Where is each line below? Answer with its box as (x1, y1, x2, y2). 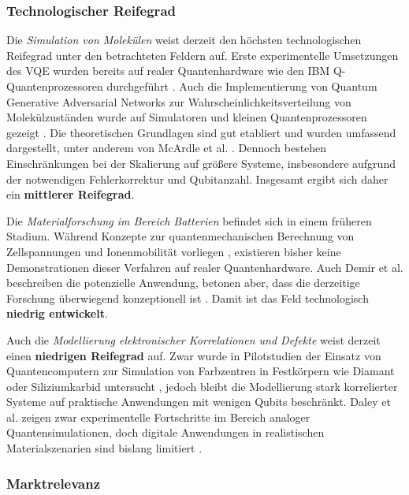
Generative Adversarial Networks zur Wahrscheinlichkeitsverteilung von (6, 93, 351, 110)
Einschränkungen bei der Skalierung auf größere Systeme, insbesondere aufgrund (6, 154, 396, 171)
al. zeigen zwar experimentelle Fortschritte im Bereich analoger (6, 408, 310, 425)
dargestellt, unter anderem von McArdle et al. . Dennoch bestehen (6, 140, 327, 156)
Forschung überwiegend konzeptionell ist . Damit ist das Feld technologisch (6, 289, 369, 306)
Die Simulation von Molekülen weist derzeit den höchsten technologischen (6, 32, 362, 48)
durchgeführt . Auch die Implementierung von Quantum (106, 78, 377, 94)
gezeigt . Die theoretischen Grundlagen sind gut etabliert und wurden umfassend (6, 124, 396, 140)
